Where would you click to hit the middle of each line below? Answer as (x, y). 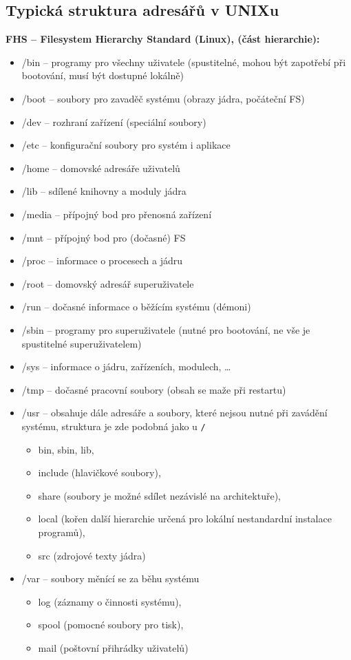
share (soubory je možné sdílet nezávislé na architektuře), (159, 495)
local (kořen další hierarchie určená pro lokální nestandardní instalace (185, 519)
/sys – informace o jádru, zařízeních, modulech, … (126, 366)
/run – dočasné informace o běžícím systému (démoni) (136, 307)
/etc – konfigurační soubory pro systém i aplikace (126, 145)
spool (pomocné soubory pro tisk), (111, 625)
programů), (62, 532)
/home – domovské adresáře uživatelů (101, 168)
